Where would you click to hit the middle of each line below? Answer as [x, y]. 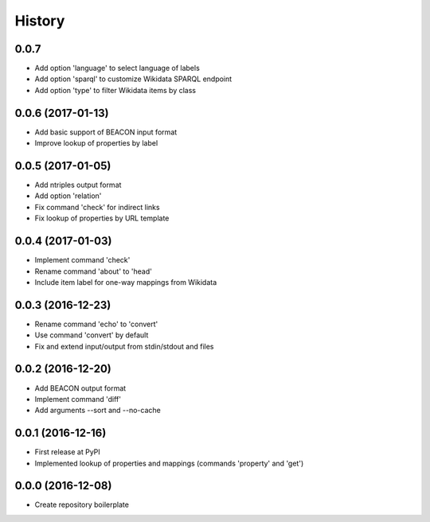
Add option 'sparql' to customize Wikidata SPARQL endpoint [133, 79]
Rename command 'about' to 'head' [94, 271]
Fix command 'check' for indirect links [97, 207]
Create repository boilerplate [82, 504]
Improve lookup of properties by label [96, 143]
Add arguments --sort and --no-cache [98, 411]
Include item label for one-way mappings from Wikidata [126, 282]
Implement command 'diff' [78, 399]
